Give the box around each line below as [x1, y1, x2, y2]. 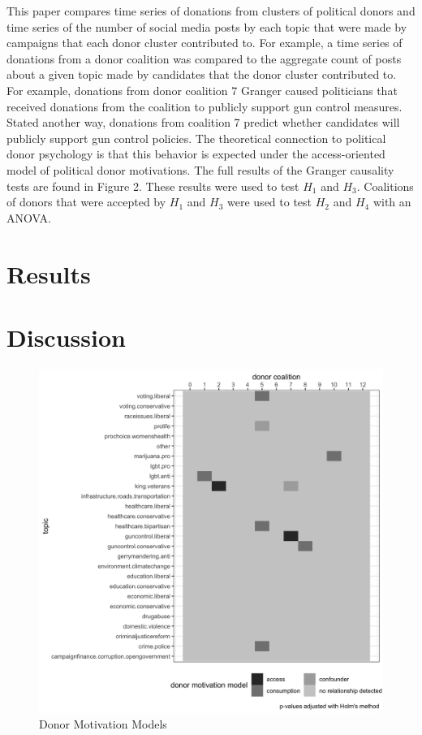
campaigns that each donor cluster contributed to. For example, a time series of [6, 34, 403, 51]
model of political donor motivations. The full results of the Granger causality [6, 161, 394, 178]
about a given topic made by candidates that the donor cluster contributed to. [6, 66, 397, 83]
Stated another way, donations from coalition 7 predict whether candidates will [6, 114, 400, 131]
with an [372, 193, 411, 210]
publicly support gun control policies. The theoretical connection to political [6, 129, 386, 146]
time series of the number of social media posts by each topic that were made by [6, 18, 407, 35]
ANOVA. [6, 209, 51, 226]
